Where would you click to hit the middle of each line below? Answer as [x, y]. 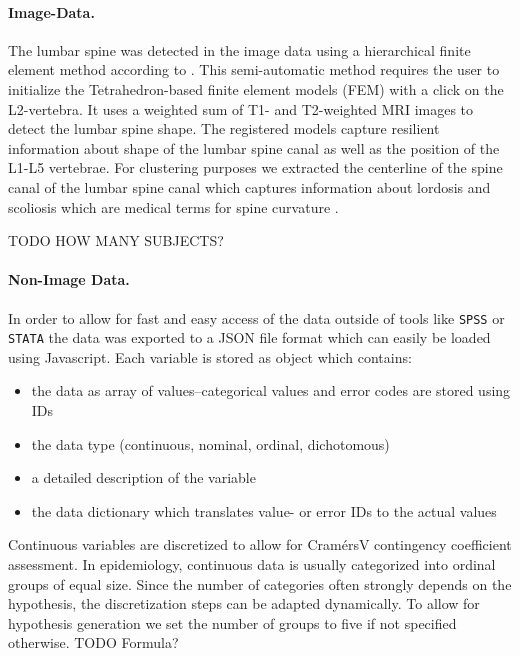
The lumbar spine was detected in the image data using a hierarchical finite [239, 49]
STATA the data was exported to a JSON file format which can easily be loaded [249, 337]
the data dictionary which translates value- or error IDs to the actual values [264, 510]
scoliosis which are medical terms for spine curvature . [173, 206]
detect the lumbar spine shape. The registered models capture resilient [224, 128]
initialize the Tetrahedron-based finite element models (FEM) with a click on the [256, 88]
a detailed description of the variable [143, 477]
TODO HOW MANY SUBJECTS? [116, 240]
